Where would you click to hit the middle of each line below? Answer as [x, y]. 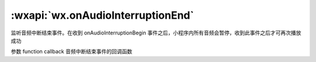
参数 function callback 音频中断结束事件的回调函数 [72, 51]
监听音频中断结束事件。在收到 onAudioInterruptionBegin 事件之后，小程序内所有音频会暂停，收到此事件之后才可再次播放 [156, 33]
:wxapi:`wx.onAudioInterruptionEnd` [102, 15]
